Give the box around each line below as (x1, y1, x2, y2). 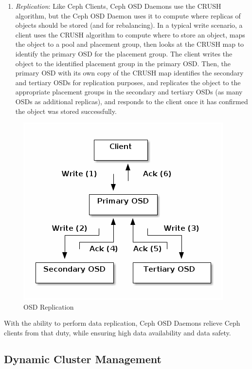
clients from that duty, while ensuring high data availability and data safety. (4, 327, 231, 337)
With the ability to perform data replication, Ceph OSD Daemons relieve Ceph (4, 318, 240, 328)
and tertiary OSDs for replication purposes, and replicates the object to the (15, 77, 241, 87)
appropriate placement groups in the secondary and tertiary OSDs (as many (15, 87, 243, 97)
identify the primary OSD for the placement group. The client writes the (15, 48, 233, 58)
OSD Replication (23, 301, 74, 312)
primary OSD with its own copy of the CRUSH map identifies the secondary (15, 68, 244, 78)
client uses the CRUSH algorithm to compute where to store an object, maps (15, 29, 245, 39)
